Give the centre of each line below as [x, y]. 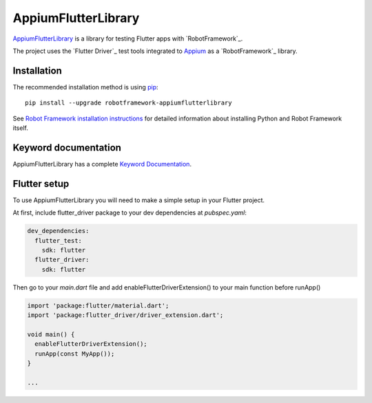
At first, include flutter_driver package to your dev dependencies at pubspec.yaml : [130, 213]
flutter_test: [59, 240]
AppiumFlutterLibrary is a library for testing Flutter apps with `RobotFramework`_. [128, 39]
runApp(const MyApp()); [75, 353]
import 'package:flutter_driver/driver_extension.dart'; [125, 315]
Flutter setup [41, 183]
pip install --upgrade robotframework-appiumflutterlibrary [128, 103]
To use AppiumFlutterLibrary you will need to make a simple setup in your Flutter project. [139, 200]
